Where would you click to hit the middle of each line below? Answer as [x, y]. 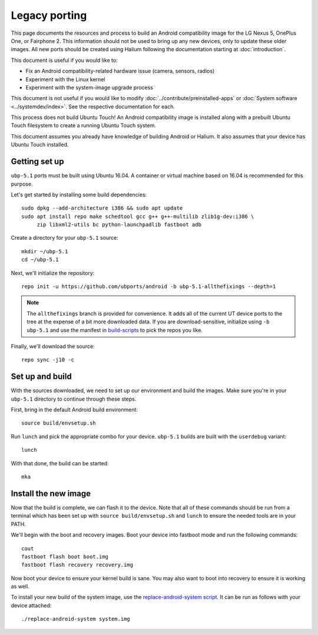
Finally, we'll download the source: [53, 346]
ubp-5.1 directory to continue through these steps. [74, 399]
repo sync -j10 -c [48, 360]
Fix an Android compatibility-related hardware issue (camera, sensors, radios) [120, 71]
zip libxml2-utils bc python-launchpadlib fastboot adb [119, 225]
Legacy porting [49, 15]
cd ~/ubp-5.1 [40, 260]
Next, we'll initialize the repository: [53, 273]
